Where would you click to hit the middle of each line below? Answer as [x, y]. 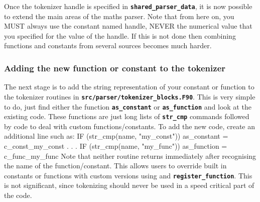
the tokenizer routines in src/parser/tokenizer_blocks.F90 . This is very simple [130, 96]
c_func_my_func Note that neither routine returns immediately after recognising [130, 156]
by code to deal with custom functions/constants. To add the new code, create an [130, 126]
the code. [18, 195]
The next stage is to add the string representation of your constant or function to [129, 87]
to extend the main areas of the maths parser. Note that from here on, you [119, 16]
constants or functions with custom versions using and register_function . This [128, 175]
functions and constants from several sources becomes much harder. [108, 45]
